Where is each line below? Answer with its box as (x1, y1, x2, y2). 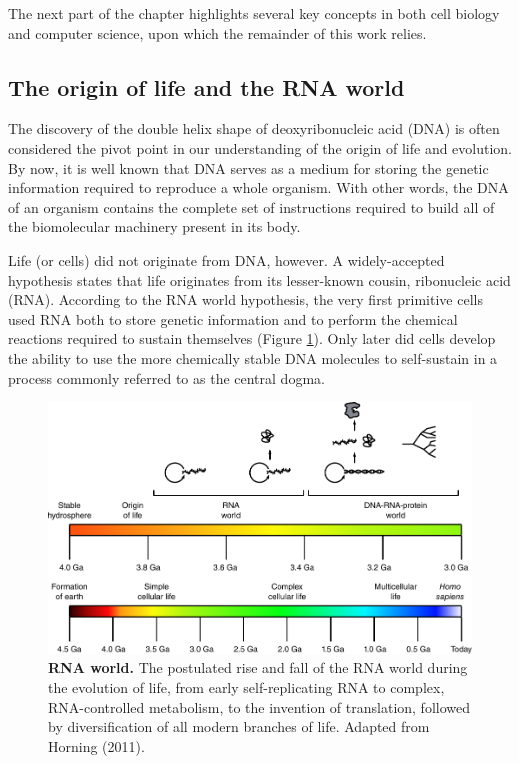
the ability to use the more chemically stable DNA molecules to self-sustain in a (8, 347, 498, 368)
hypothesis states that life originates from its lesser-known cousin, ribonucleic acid (8, 269, 511, 290)
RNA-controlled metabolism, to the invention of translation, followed (48, 696, 471, 717)
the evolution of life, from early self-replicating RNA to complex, (48, 677, 445, 697)
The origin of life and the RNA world (8, 71, 405, 102)
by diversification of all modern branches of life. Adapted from (48, 716, 430, 737)
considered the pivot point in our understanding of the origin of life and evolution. (8, 137, 513, 158)
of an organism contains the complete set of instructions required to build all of (8, 196, 495, 217)
